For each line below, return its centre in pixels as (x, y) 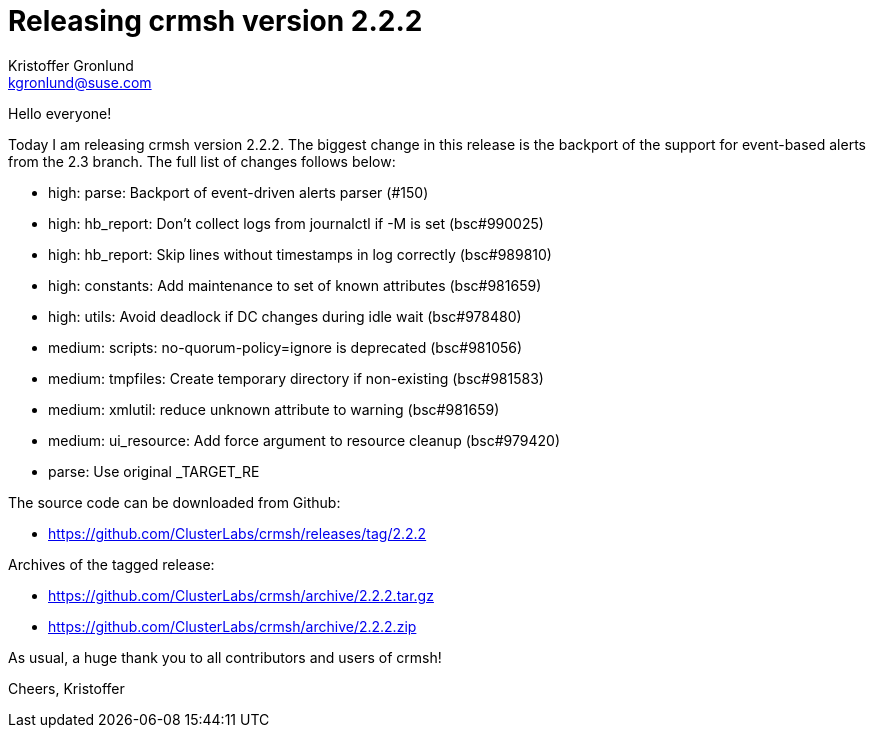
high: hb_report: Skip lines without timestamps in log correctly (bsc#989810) (300, 254)
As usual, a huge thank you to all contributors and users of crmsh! (225, 657)
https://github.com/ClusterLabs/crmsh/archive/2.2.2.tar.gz (241, 595)
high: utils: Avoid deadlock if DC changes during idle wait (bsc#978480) (285, 316)
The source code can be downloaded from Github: (174, 502)
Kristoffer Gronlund (71, 65)
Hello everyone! (60, 113)
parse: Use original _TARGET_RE (154, 471)
